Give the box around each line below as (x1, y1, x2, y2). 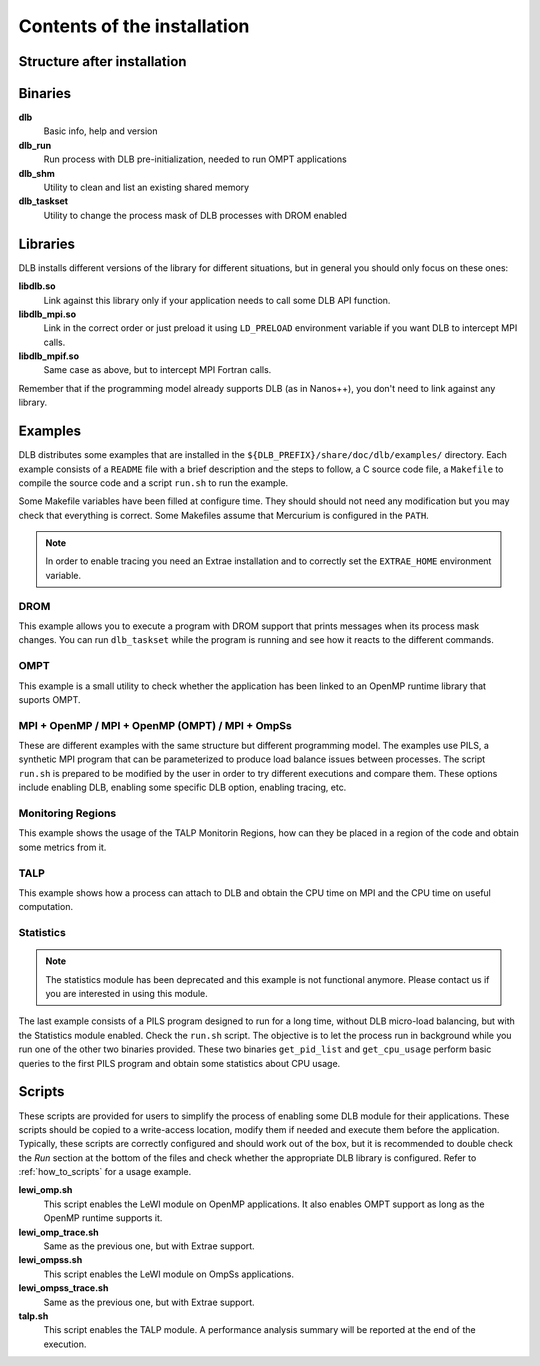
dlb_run (18, 139, 52, 151)
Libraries (18, 235, 75, 252)
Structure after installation (18, 53, 187, 70)
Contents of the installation (18, 15, 250, 37)
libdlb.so (18, 280, 56, 292)
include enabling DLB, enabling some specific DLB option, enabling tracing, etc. (18, 781, 347, 794)
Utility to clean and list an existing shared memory (43, 181, 250, 194)
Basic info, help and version (43, 125, 158, 137)
